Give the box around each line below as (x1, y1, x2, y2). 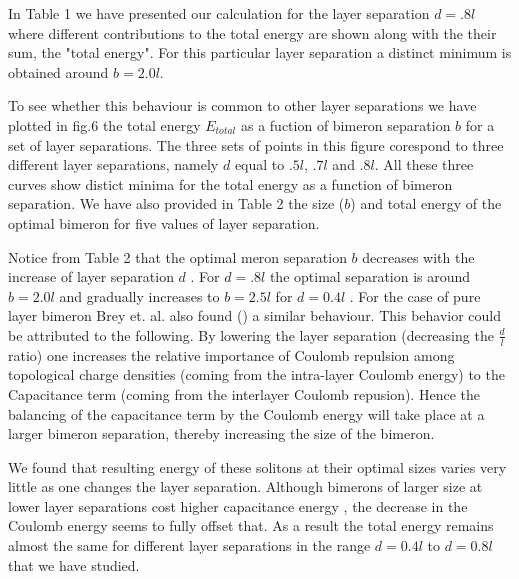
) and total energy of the (350, 193, 502, 214)
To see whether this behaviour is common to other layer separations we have (8, 95, 477, 116)
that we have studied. (8, 554, 140, 575)
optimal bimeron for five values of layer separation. (8, 212, 320, 233)
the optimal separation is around (269, 266, 471, 287)
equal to (234, 154, 285, 175)
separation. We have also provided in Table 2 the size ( (8, 193, 345, 214)
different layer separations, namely (8, 154, 219, 175)
